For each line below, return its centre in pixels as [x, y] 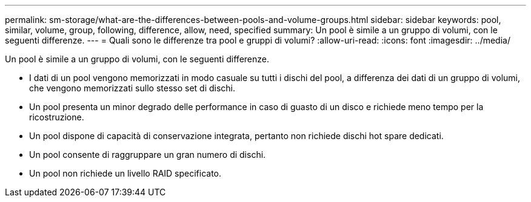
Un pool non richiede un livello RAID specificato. [125, 173]
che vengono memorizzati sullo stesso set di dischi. [132, 88]
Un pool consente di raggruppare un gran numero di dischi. [148, 155]
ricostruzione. [57, 117]
